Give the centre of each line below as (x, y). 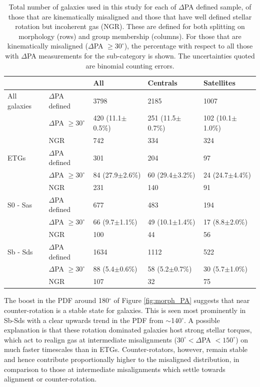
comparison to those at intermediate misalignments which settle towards (115, 369)
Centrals (162, 83)
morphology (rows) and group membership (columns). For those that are (130, 36)
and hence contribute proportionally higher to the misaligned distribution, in (122, 359)
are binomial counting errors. (130, 65)
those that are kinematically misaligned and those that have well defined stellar (130, 16)
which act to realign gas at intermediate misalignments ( (90, 339)
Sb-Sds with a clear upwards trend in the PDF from (84, 320)
